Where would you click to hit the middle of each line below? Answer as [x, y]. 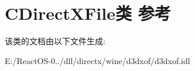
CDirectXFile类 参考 [88, 13]
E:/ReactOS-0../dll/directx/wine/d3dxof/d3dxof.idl [97, 60]
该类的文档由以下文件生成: [55, 41]
